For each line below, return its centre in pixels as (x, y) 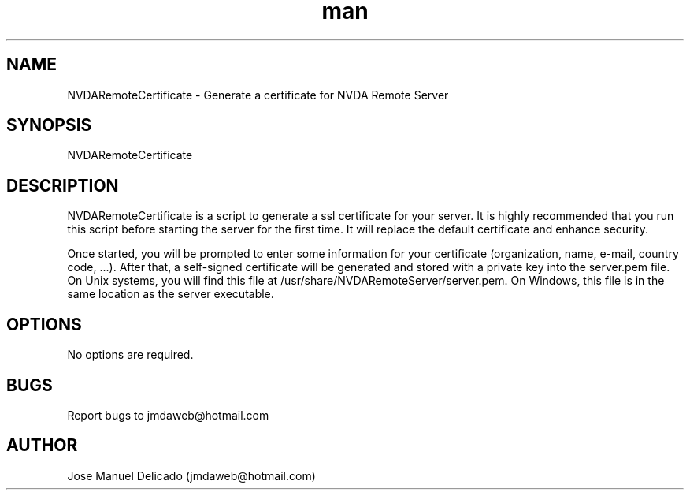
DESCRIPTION (63, 185)
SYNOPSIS (49, 125)
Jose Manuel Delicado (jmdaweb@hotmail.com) (191, 475)
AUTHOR (42, 446)
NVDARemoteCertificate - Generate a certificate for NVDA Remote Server (258, 95)
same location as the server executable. (171, 294)
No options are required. (130, 355)
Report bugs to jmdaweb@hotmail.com (168, 415)
